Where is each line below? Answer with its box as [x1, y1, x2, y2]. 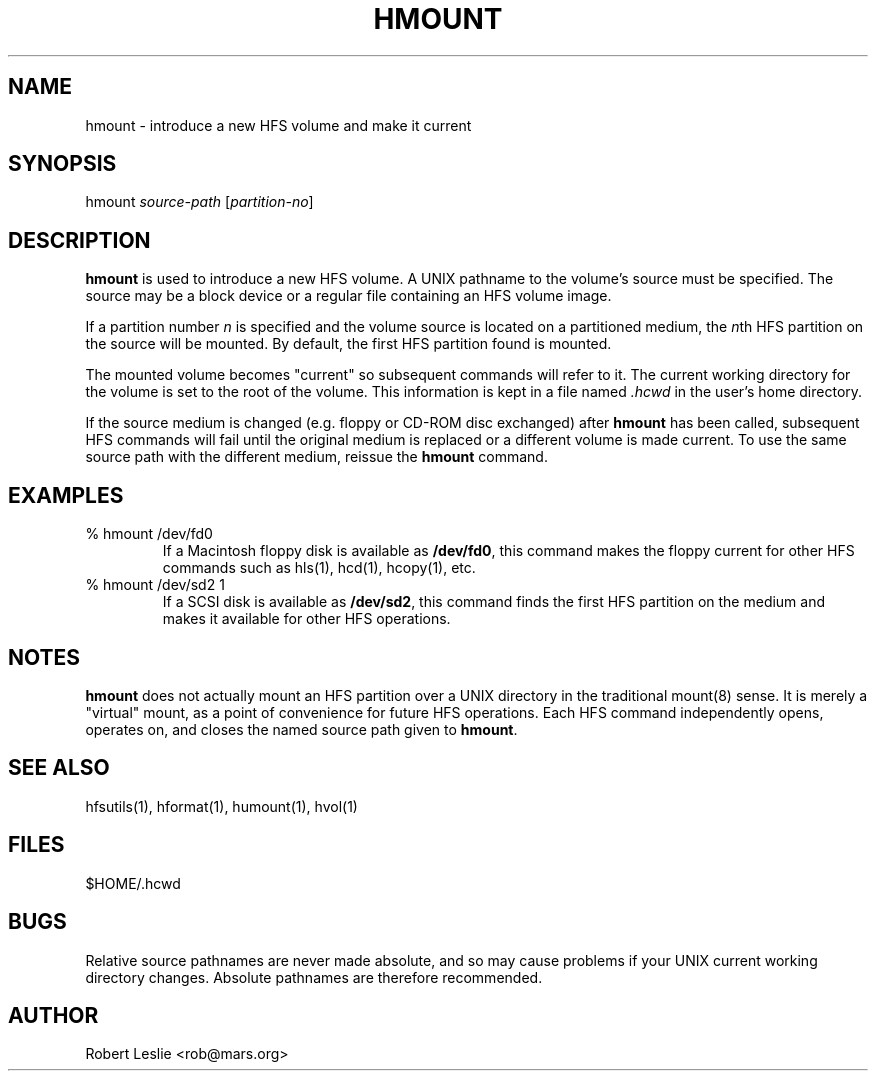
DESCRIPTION [8, 227, 151, 253]
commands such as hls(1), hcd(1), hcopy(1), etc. [162, 559, 476, 577]
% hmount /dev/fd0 [85, 525, 213, 543]
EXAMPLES [8, 482, 124, 508]
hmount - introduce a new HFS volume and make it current [85, 116, 472, 134]
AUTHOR [8, 1002, 99, 1028]
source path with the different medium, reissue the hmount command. [85, 448, 548, 466]
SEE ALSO [8, 755, 110, 781]
